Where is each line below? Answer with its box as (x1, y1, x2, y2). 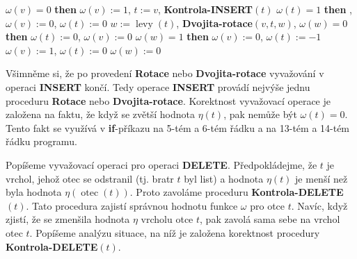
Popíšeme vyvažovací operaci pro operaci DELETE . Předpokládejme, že (6, 157, 317, 172)
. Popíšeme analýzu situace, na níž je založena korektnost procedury (29, 225, 320, 240)
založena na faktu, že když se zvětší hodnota (6, 107, 195, 122)
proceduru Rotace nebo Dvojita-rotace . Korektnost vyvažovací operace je (6, 93, 331, 108)
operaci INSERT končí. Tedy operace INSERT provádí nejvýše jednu (6, 79, 310, 94)
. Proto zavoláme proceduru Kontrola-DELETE (129, 185, 344, 199)
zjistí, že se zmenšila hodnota (6, 212, 130, 226)
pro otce (250, 198, 285, 212)
